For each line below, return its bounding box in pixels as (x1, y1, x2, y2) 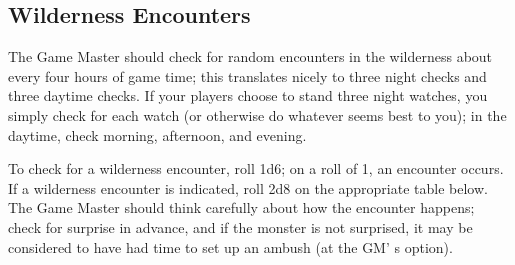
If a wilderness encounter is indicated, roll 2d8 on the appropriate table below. (8, 177, 488, 198)
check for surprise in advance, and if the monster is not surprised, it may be (8, 216, 473, 237)
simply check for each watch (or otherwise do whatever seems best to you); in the (8, 104, 507, 125)
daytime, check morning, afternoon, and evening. (8, 124, 307, 145)
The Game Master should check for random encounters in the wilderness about (8, 46, 493, 67)
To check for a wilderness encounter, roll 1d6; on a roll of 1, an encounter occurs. (8, 158, 504, 179)
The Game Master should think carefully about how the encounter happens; (8, 197, 475, 218)
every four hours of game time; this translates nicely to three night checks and (8, 65, 487, 86)
